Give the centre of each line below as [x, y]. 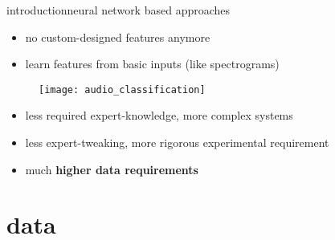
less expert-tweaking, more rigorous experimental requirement [177, 142]
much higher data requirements [112, 169]
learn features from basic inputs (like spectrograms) [152, 64]
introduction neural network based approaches [118, 10]
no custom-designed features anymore [118, 37]
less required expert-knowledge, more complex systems [159, 115]
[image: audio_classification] [122, 89]
